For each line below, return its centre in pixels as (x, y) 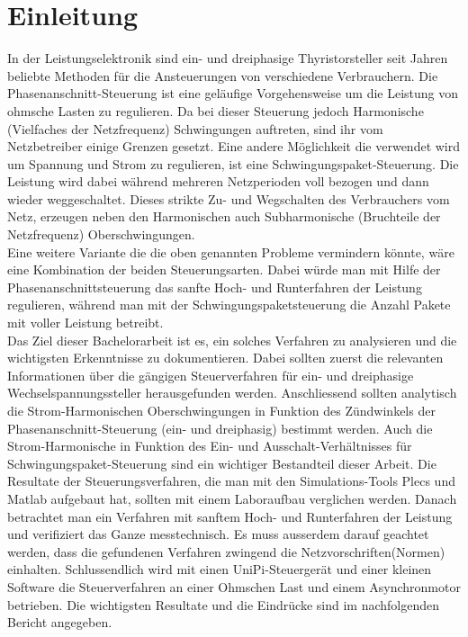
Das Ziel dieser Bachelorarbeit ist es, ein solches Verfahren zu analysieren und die (232, 340)
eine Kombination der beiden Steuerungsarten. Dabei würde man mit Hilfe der (224, 269)
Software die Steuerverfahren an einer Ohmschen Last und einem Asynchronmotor (234, 586)
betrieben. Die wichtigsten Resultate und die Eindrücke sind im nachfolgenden (224, 604)
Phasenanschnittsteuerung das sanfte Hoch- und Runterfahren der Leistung (215, 287)
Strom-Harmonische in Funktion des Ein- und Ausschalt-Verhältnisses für (210, 446)
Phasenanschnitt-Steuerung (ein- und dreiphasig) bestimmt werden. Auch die (220, 428)
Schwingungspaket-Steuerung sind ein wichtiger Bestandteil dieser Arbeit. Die (222, 463)
